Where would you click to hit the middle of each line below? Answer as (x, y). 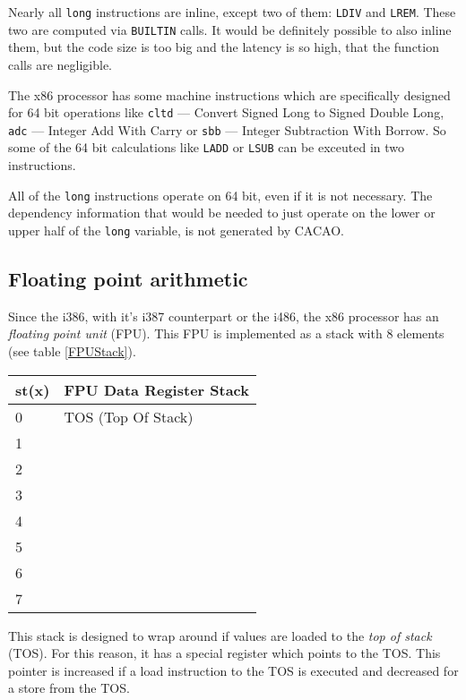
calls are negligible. (60, 64)
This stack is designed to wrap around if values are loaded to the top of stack (220, 635)
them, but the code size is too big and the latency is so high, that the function (224, 47)
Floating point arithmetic (128, 278)
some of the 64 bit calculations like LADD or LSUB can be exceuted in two (207, 147)
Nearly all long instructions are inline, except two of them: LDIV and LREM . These (232, 12)
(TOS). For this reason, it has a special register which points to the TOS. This (224, 653)
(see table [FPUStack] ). (72, 350)
